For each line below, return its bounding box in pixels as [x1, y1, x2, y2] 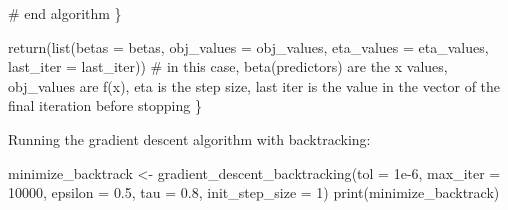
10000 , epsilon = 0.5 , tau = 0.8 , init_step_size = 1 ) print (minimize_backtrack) [8, 182, 500, 203]
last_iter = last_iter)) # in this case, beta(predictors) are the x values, [8, 56, 448, 77]
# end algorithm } [8, 3, 122, 23]
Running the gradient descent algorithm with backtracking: [8, 128, 371, 149]
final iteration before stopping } [8, 95, 202, 116]
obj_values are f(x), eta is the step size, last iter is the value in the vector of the [8, 75, 501, 96]
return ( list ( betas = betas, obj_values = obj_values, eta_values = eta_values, [8, 36, 489, 57]
